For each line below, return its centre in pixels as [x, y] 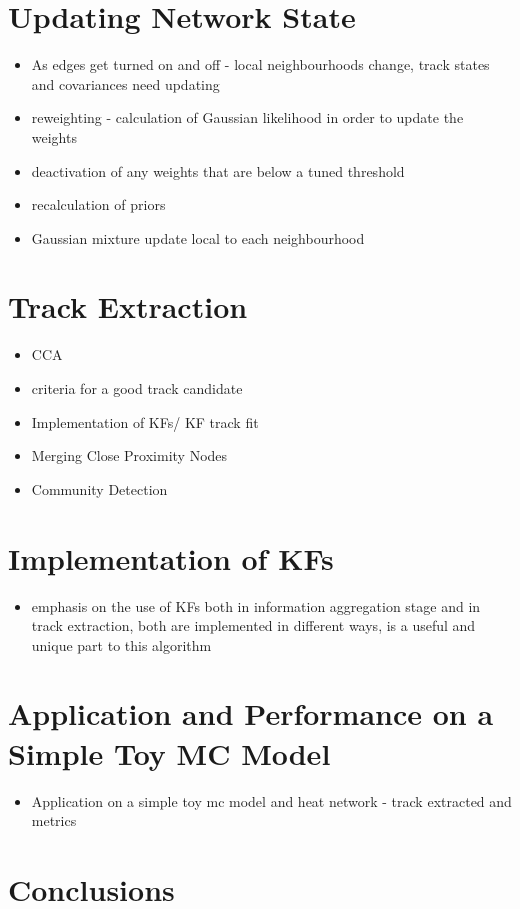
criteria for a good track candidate [137, 388]
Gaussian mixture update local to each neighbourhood [198, 237]
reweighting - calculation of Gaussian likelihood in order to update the [247, 117]
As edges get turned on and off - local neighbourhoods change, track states [260, 64]
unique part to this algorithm [121, 644]
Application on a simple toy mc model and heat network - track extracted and [271, 800]
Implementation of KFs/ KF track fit [145, 421]
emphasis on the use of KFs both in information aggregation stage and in [256, 605]
